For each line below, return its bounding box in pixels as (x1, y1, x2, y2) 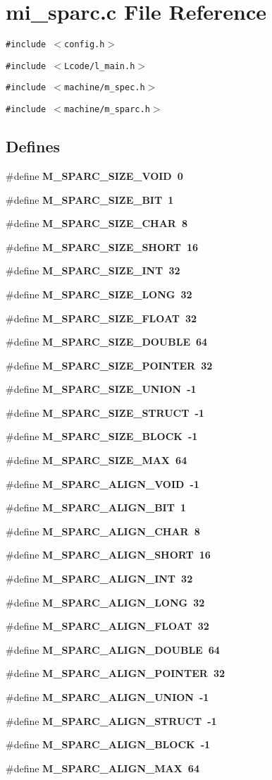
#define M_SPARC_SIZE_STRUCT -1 (6, 405, 204, 420)
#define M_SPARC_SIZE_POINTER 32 (6, 358, 213, 372)
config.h (64, 39, 105, 50)
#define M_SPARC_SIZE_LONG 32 (6, 286, 192, 301)
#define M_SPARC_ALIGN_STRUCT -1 (6, 713, 217, 728)
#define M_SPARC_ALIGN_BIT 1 (6, 500, 187, 515)
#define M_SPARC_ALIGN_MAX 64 (6, 760, 199, 775)
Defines (6, 135, 61, 157)
